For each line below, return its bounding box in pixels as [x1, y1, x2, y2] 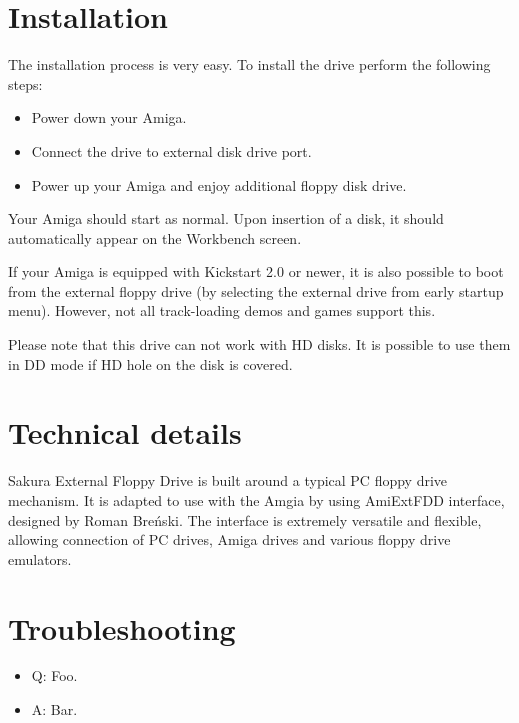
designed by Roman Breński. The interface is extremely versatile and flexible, [8, 509, 482, 530]
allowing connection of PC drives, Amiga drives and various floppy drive [8, 529, 451, 550]
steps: [8, 73, 43, 94]
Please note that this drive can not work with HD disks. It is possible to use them [8, 334, 511, 355]
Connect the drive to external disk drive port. [31, 140, 312, 161]
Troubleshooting [8, 607, 236, 648]
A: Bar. [31, 699, 78, 720]
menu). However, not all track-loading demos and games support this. [8, 300, 436, 321]
